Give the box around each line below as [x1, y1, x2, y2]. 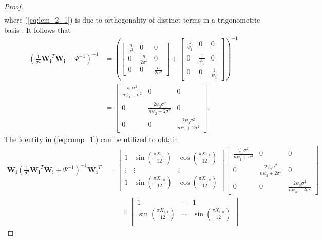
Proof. [4, 1, 23, 11]
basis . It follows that [4, 24, 71, 35]
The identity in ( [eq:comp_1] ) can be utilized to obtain [4, 133, 178, 144]
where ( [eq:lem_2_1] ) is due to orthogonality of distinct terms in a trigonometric [4, 14, 260, 25]
